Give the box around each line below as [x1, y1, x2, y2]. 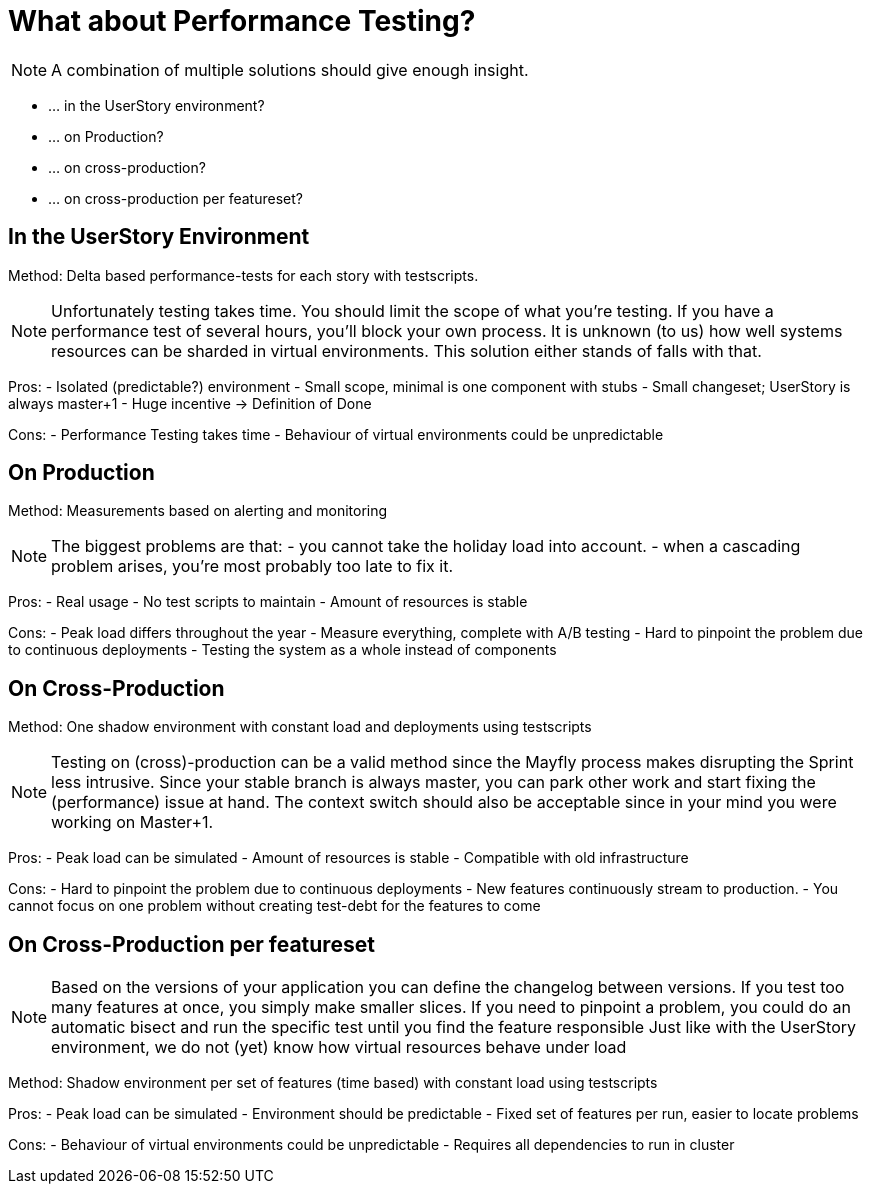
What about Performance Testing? [8, 4, 476, 38]
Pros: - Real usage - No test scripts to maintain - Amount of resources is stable [8, 593, 528, 611]
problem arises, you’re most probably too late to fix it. [51, 556, 454, 577]
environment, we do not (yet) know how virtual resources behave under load [51, 1037, 627, 1058]
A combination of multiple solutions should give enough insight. [51, 59, 529, 80]
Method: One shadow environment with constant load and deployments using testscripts [8, 718, 592, 736]
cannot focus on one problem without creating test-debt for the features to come [8, 897, 541, 915]
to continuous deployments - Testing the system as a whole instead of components [8, 641, 557, 659]
